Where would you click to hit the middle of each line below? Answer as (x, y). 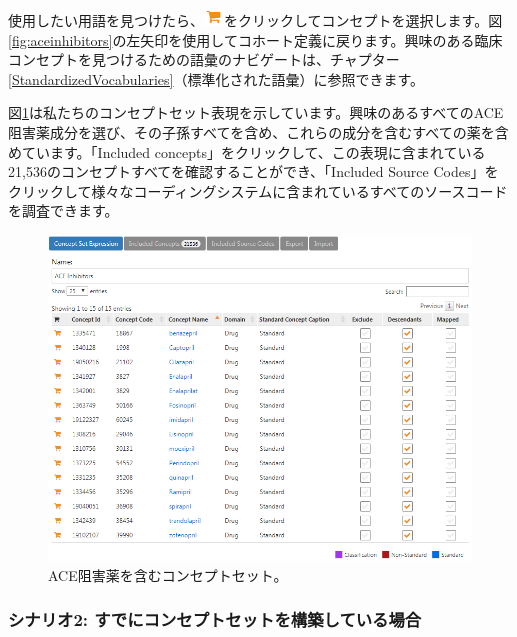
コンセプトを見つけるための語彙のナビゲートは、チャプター (204, 59)
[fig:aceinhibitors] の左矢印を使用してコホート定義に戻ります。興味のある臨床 (255, 39)
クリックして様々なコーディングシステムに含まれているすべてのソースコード (258, 190)
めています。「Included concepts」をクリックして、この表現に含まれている (247, 151)
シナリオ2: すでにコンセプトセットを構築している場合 (215, 619)
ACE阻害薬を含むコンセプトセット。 (168, 574)
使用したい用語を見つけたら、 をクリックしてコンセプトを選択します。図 (255, 20)
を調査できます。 (63, 210)
